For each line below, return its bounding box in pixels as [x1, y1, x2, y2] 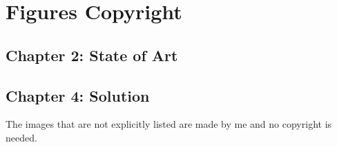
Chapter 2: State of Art [6, 44, 178, 65]
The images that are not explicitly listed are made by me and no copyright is [6, 117, 332, 131]
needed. [6, 130, 37, 144]
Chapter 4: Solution [6, 84, 150, 106]
